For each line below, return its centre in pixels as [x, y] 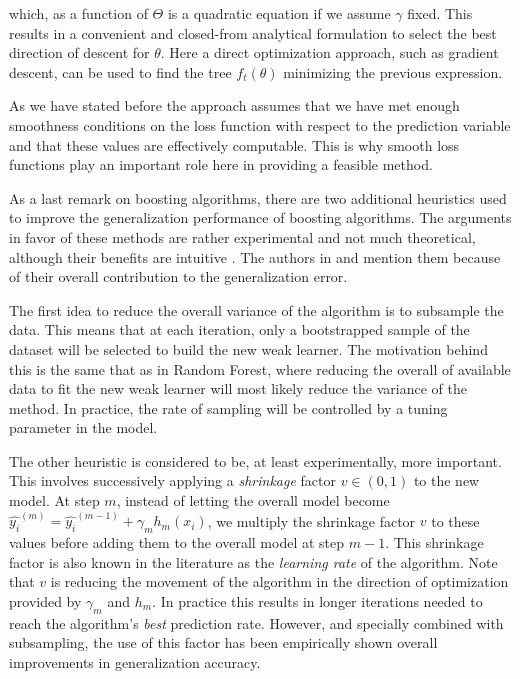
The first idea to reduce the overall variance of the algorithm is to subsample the [256, 309]
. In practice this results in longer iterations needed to [317, 600]
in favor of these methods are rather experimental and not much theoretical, [242, 236]
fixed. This [440, 13]
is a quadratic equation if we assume [279, 13]
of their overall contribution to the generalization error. [178, 276]
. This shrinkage [434, 542]
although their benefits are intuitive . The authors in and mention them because [255, 256]
